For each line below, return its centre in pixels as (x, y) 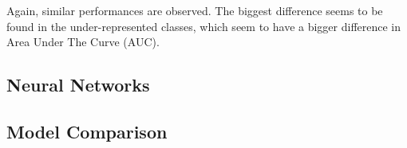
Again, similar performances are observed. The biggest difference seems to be (195, 10)
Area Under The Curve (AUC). (83, 42)
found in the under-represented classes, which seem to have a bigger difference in (204, 26)
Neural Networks (78, 85)
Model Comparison (87, 131)
